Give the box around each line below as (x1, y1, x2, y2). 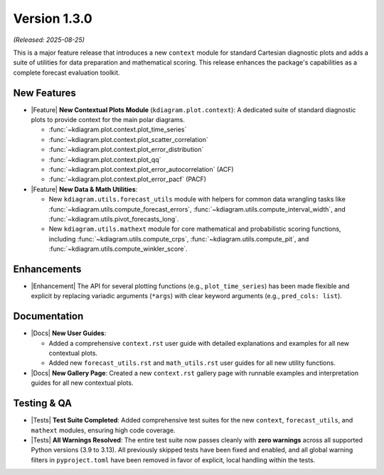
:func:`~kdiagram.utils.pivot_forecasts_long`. (48, 214, 179, 223)
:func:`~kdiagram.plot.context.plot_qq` (48, 155, 161, 163)
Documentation (13, 310, 84, 322)
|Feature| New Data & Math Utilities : (31, 185, 138, 193)
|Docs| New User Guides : (31, 329, 107, 337)
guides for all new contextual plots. (31, 378, 134, 387)
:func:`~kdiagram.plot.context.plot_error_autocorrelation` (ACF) (48, 165, 234, 173)
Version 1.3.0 (13, 11, 92, 26)
